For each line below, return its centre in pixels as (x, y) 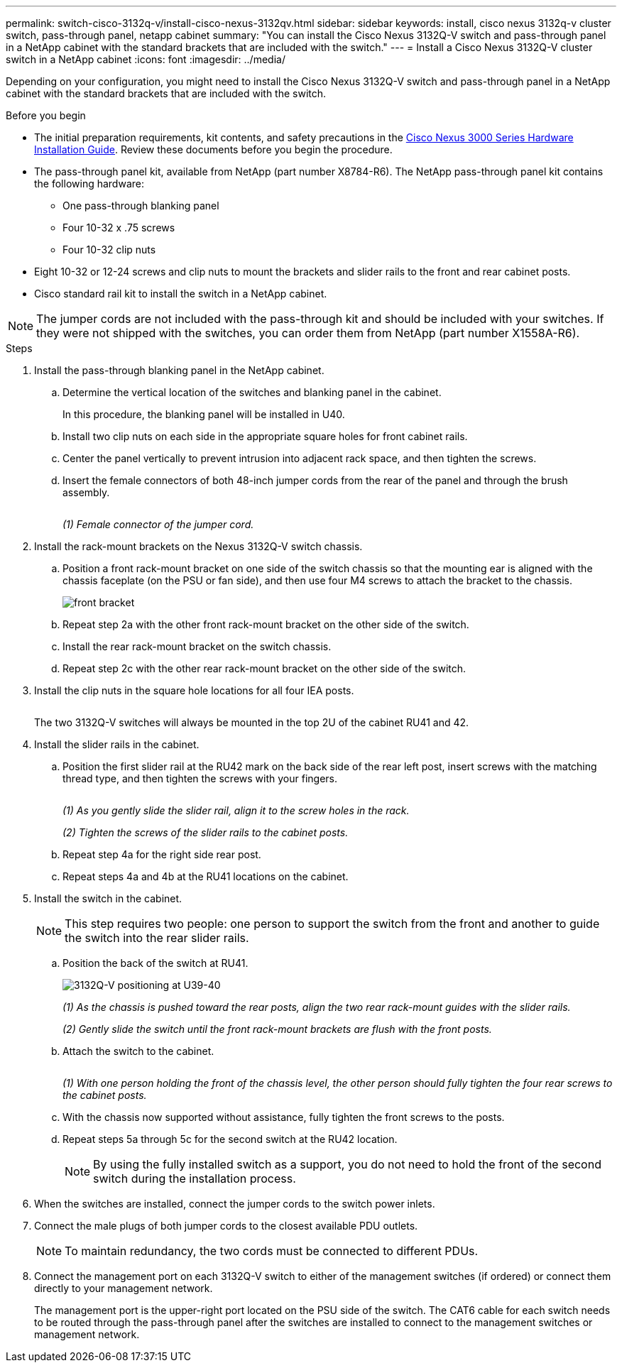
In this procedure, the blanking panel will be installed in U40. (204, 414)
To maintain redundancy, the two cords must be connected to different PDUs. (272, 1251)
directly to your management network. (124, 1288)
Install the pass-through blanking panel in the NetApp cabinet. (179, 370)
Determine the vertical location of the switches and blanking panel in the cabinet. (252, 392)
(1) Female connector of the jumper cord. (158, 524)
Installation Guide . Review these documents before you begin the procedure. (213, 149)
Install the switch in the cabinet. (108, 898)
